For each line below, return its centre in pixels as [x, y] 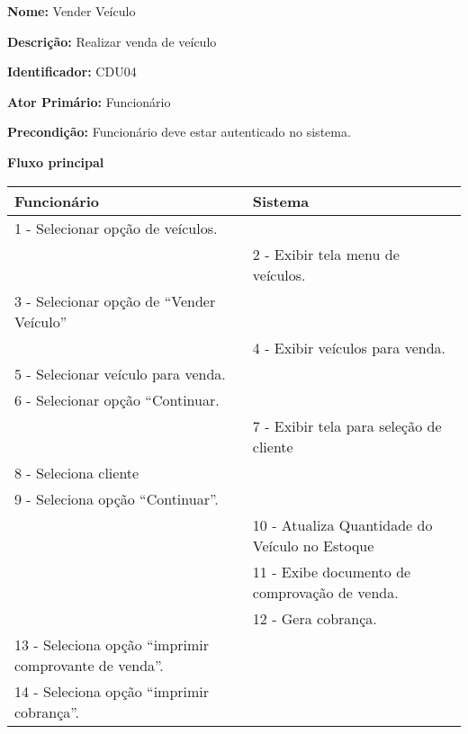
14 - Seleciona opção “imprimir [112, 691]
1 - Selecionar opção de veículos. [116, 228]
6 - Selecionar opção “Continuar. [117, 399]
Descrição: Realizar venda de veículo [112, 41]
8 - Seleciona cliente [77, 472]
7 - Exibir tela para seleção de [347, 425]
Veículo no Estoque [313, 545]
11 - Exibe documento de [332, 571]
